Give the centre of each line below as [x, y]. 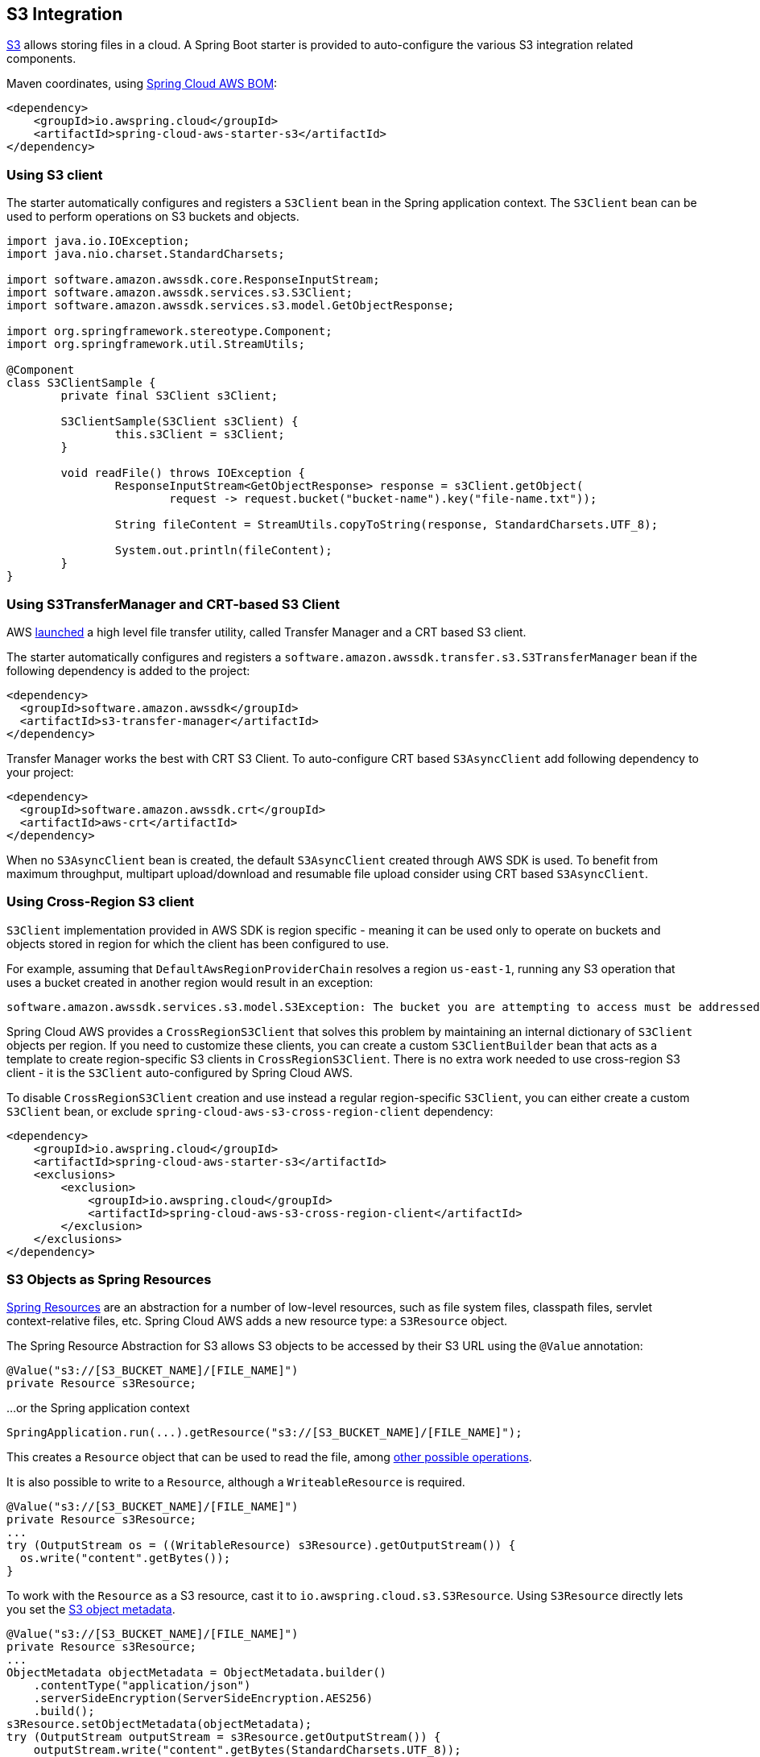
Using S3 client [55, 174]
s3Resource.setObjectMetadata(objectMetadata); [159, 1724]
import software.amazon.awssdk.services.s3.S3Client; [180, 293]
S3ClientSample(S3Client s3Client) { [180, 422]
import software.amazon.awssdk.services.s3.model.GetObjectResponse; [231, 306]
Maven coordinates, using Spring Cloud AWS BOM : [142, 84]
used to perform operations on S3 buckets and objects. [153, 217]
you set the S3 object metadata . [91, 1610]
